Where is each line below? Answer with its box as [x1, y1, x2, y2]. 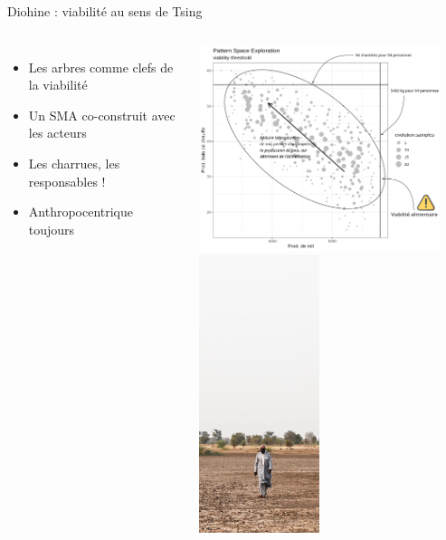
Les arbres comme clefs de [28, 57, 174, 76]
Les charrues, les [28, 153, 120, 172]
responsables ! [28, 171, 106, 190]
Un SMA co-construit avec [28, 105, 176, 124]
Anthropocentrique [28, 202, 134, 221]
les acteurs [28, 123, 87, 142]
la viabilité [28, 75, 88, 94]
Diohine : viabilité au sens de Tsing [7, 2, 203, 20]
